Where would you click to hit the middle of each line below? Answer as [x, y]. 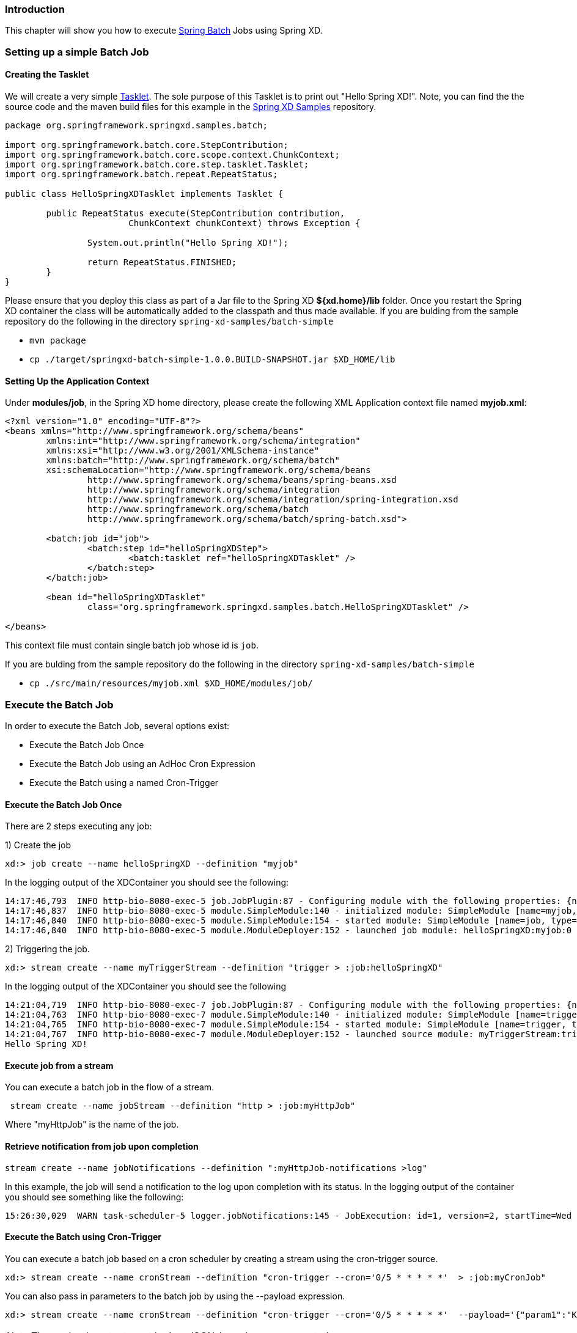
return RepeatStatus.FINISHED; [162, 262]
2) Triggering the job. [47, 949]
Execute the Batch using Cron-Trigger [83, 1237]
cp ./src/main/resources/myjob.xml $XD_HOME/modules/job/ [171, 684]
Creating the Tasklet [47, 75]
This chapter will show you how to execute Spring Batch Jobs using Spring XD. [164, 31]
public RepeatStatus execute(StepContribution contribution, [196, 213]
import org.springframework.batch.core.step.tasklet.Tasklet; [157, 164]
